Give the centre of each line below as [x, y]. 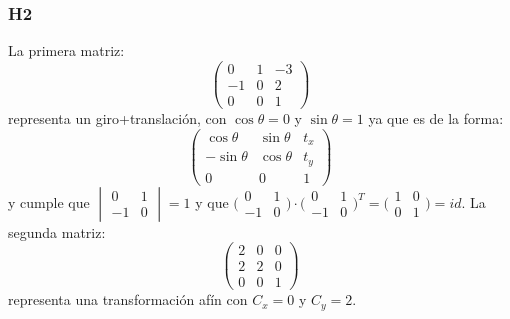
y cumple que [49, 201]
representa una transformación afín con [128, 299]
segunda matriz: [57, 231]
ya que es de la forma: [436, 117]
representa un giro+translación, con [117, 117]
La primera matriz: [66, 50]
